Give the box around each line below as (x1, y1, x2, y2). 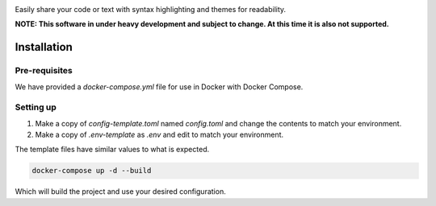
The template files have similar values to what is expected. (15, 145, 210, 154)
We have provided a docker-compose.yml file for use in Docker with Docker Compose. (15, 81, 304, 92)
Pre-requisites (15, 65, 73, 76)
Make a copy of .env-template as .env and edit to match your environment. (35, 130, 284, 140)
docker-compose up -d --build (31, 166, 152, 175)
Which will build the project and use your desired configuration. (15, 187, 226, 196)
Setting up (15, 101, 57, 113)
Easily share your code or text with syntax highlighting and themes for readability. (15, 5, 287, 14)
